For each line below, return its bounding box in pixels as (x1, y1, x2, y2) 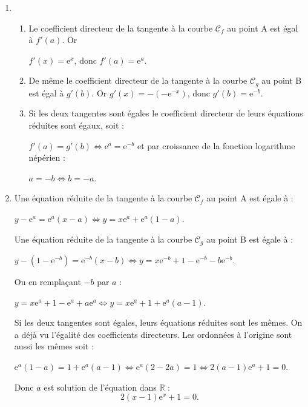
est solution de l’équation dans (44, 380, 157, 393)
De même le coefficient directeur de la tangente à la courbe (28, 74, 247, 87)
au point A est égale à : (206, 192, 293, 204)
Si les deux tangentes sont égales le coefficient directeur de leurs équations (28, 107, 303, 119)
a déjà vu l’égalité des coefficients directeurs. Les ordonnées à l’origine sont (14, 328, 292, 340)
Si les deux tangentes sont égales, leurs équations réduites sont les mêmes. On (14, 316, 303, 329)
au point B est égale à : (206, 232, 293, 245)
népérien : (28, 151, 65, 164)
